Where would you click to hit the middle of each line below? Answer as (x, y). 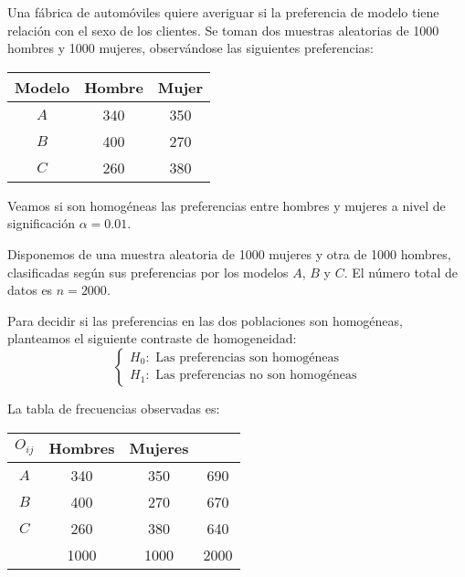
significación (41, 223)
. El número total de (401, 272)
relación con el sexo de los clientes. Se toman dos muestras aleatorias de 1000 (223, 30)
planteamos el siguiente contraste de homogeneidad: (152, 338)
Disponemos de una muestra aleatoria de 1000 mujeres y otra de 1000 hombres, (229, 253)
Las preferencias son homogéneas (248, 357)
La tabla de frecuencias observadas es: (114, 408)
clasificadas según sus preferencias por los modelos (148, 272)
